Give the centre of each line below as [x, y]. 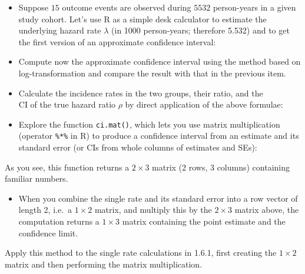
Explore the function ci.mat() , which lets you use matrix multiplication [149, 124]
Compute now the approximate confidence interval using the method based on [160, 61]
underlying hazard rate [60, 30]
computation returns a [59, 221]
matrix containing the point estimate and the [204, 221]
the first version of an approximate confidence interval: [117, 41]
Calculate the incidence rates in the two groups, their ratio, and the [141, 93]
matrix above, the [267, 210]
